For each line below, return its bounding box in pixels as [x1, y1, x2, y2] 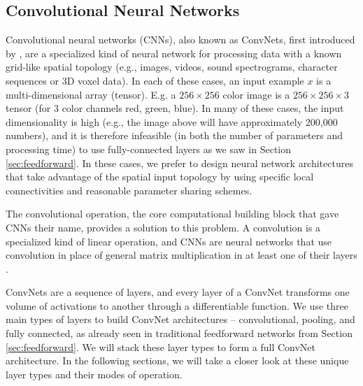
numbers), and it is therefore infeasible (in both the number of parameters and [6, 128, 343, 143]
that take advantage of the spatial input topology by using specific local [6, 169, 314, 184]
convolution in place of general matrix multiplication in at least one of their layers [6, 248, 357, 262]
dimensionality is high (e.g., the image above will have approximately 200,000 [6, 114, 338, 129]
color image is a [222, 87, 290, 101]
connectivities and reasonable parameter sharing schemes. [6, 183, 252, 197]
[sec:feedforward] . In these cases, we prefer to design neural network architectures [6, 155, 353, 170]
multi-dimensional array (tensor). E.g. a [6, 87, 176, 101]
